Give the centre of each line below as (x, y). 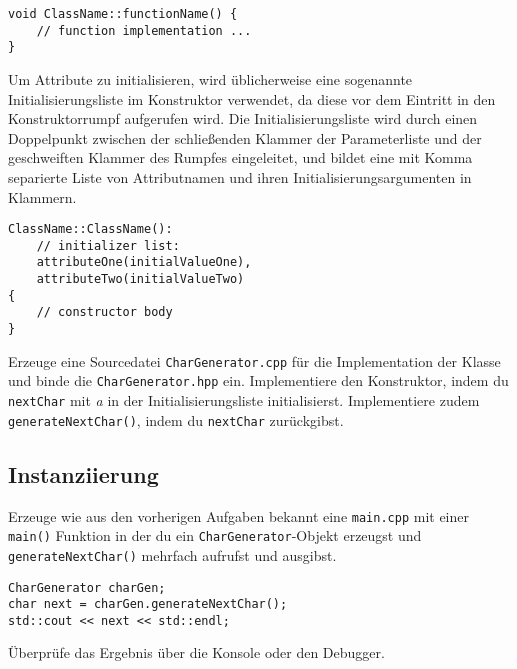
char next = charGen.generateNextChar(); (148, 604)
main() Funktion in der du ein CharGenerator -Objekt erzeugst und (215, 535)
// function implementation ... (144, 30)
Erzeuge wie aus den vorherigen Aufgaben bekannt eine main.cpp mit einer (238, 515)
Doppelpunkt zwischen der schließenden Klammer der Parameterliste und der (245, 137)
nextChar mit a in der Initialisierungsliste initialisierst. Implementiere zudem (244, 400)
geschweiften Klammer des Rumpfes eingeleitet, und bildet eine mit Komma (240, 157)
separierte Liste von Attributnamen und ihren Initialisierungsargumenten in (240, 176)
